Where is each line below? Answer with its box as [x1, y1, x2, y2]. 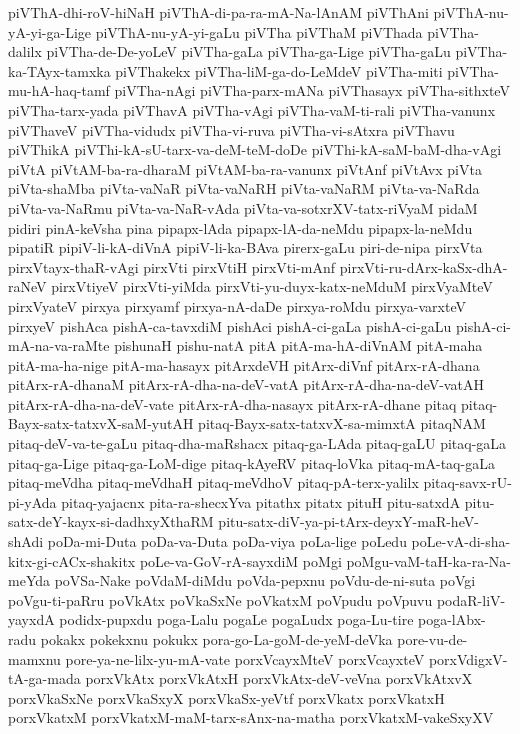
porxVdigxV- [428, 648, 508, 669]
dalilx [8, 41, 42, 62]
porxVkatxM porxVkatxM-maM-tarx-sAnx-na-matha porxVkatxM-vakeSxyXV [8, 707, 494, 728]
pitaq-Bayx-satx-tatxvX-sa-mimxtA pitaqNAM [198, 413, 486, 434]
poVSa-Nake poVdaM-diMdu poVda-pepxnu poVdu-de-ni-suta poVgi [54, 570, 476, 591]
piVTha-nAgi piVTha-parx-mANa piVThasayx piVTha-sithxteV [114, 80, 510, 101]
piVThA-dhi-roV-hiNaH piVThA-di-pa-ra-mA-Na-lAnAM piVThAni [8, 2, 429, 22]
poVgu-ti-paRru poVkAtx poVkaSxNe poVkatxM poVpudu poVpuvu [8, 589, 433, 610]
